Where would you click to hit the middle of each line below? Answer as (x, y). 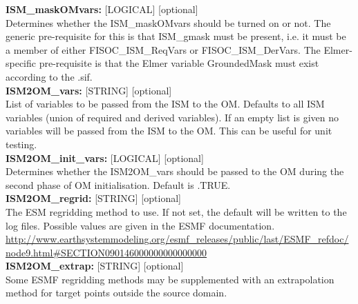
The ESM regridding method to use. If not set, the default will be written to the (176, 211)
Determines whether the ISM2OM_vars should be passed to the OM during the (175, 171)
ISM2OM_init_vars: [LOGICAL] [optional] (105, 158)
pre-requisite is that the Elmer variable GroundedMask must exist (179, 63)
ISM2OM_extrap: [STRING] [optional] (95, 266)
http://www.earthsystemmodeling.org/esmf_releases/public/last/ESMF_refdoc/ (177, 239)
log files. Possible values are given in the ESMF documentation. (140, 225)
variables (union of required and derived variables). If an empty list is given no (172, 117)
